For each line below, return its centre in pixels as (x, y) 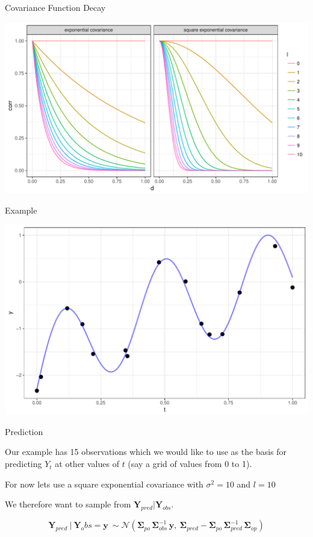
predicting (23, 464)
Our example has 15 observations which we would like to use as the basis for (146, 452)
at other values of (87, 464)
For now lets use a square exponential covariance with (104, 484)
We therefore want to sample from (68, 504)
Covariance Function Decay (55, 7)
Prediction (24, 431)
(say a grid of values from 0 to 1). (190, 464)
